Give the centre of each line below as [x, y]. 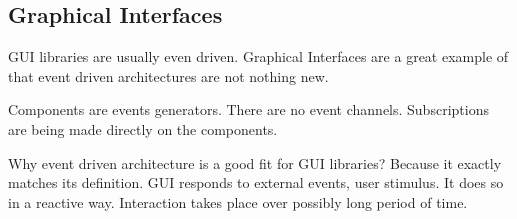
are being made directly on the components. [143, 128]
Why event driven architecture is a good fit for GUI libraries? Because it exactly [255, 162]
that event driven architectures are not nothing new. [168, 75]
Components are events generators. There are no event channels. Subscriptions [248, 109]
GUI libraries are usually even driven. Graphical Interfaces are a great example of [258, 56]
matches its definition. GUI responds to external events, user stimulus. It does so [256, 182]
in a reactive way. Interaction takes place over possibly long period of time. [238, 201]
